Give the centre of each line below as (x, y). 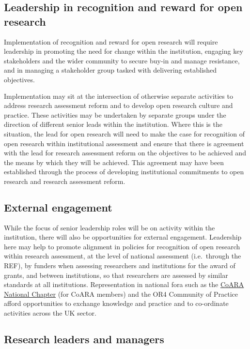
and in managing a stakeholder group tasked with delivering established (110, 70)
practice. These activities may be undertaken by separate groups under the (115, 114)
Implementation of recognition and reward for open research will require (111, 41)
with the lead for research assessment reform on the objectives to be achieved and (125, 153)
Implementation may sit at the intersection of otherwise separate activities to (118, 96)
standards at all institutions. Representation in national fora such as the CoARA (124, 284)
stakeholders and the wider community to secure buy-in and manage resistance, (122, 60)
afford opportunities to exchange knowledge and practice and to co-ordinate (116, 303)
